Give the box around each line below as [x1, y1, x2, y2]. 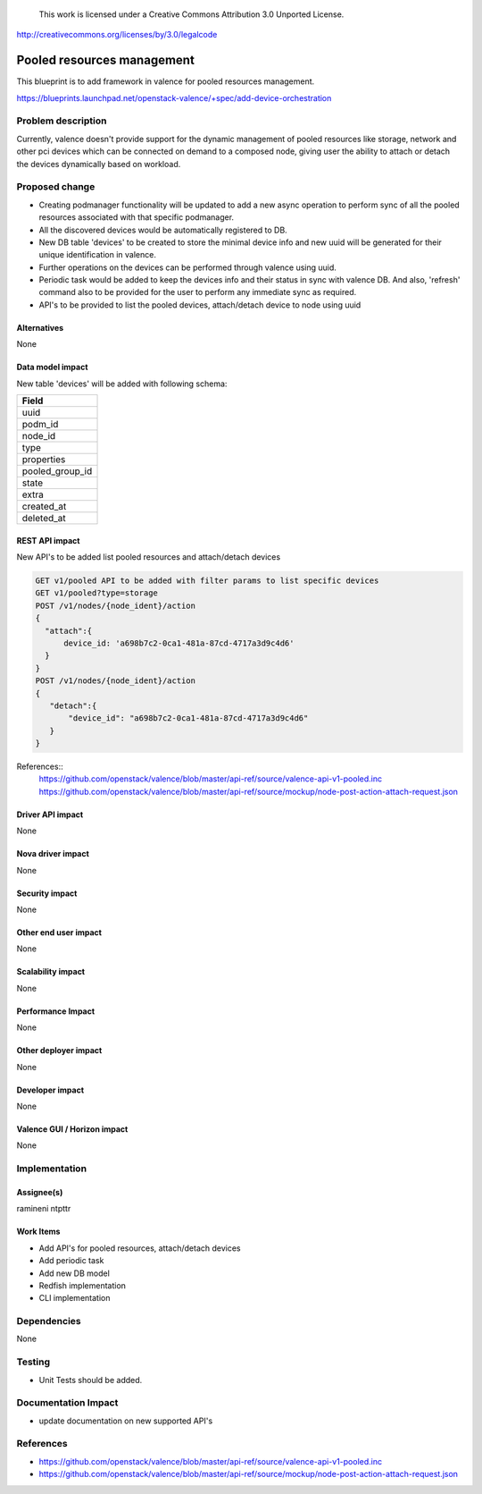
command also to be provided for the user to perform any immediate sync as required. [38, 287, 357, 298]
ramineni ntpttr [16, 1203, 71, 1214]
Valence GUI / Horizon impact [16, 1124, 129, 1135]
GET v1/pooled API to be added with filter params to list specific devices [35, 576, 379, 586]
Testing [16, 1355, 51, 1368]
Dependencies [16, 1315, 82, 1328]
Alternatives [16, 322, 64, 333]
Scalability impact [16, 966, 86, 977]
